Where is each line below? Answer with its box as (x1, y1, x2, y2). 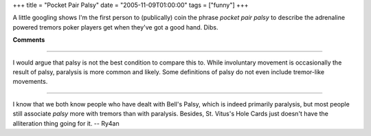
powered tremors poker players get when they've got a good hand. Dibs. (12, 23, 219, 31)
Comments (12, 36, 45, 44)
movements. (12, 78, 48, 86)
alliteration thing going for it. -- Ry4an (12, 119, 120, 127)
